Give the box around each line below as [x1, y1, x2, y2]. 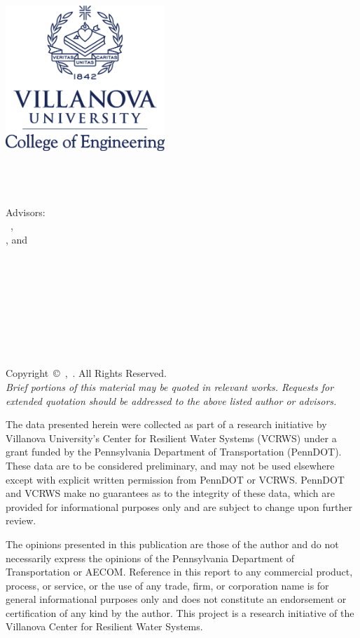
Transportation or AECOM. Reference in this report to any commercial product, [6, 564, 353, 579]
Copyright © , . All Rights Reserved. [6, 366, 167, 380]
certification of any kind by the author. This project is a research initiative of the [6, 605, 354, 620]
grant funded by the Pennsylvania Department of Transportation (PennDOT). [6, 444, 342, 459]
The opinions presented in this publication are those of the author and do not [6, 536, 339, 551]
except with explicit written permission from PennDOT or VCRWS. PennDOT [6, 472, 345, 486]
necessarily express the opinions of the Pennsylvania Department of [6, 550, 295, 565]
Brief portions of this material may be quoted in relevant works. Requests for [6, 379, 334, 394]
